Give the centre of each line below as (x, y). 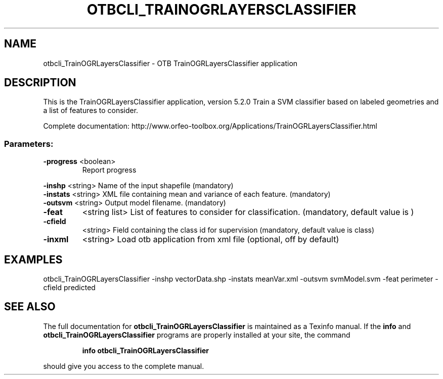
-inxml (56, 239)
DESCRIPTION (40, 83)
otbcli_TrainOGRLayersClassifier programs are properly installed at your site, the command (197, 335)
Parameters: (29, 144)
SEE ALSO (30, 307)
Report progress (109, 170)
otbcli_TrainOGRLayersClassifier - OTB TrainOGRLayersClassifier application (170, 63)
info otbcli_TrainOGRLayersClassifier (146, 350)
